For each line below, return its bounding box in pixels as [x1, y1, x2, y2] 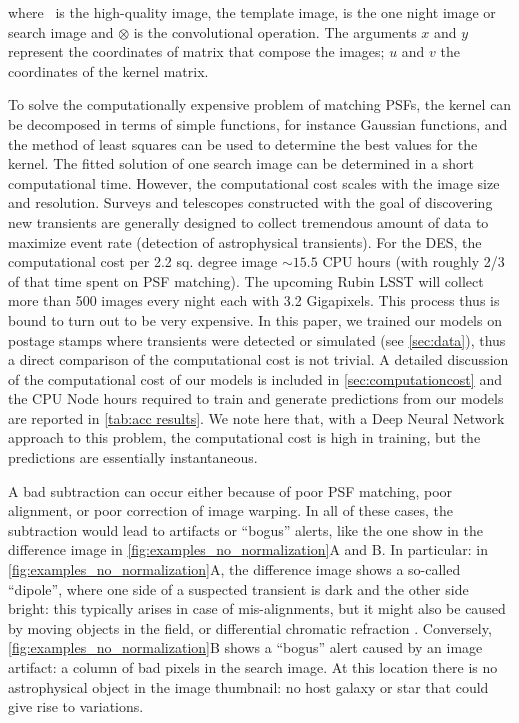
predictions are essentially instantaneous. [8, 447, 258, 468]
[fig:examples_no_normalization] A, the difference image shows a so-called [8, 559, 461, 580]
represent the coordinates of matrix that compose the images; [8, 41, 385, 62]
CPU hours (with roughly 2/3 [322, 251, 505, 272]
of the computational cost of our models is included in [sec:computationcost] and [8, 368, 502, 389]
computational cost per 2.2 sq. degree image [8, 251, 278, 272]
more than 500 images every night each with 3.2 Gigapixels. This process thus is [8, 290, 500, 311]
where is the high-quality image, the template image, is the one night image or [8, 2, 496, 22]
